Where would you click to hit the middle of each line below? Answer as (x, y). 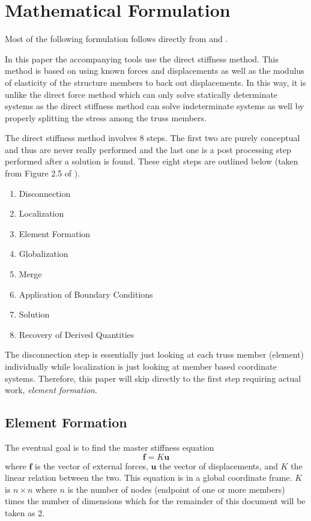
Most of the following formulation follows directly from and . (116, 39)
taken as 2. (25, 512)
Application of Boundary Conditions (86, 294)
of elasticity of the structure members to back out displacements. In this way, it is (155, 82)
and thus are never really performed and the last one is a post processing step (148, 149)
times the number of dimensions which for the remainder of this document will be (155, 501)
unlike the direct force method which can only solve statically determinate (141, 94)
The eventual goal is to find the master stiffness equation (110, 447)
